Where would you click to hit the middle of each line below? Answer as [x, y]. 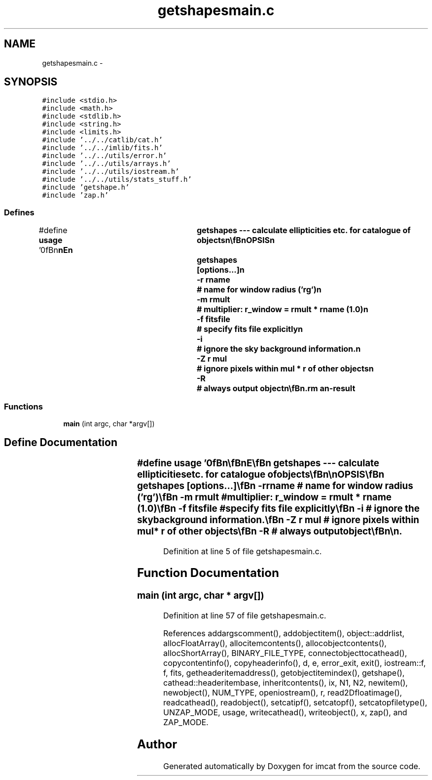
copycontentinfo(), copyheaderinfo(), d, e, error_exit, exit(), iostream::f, [295, 663]
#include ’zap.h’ [75, 195]
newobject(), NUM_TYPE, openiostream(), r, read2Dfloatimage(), [283, 693]
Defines [19, 212]
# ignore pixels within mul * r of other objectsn [285, 369]
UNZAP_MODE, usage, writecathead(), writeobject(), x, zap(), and [285, 713]
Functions [23, 406]
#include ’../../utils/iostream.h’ [111, 172]
